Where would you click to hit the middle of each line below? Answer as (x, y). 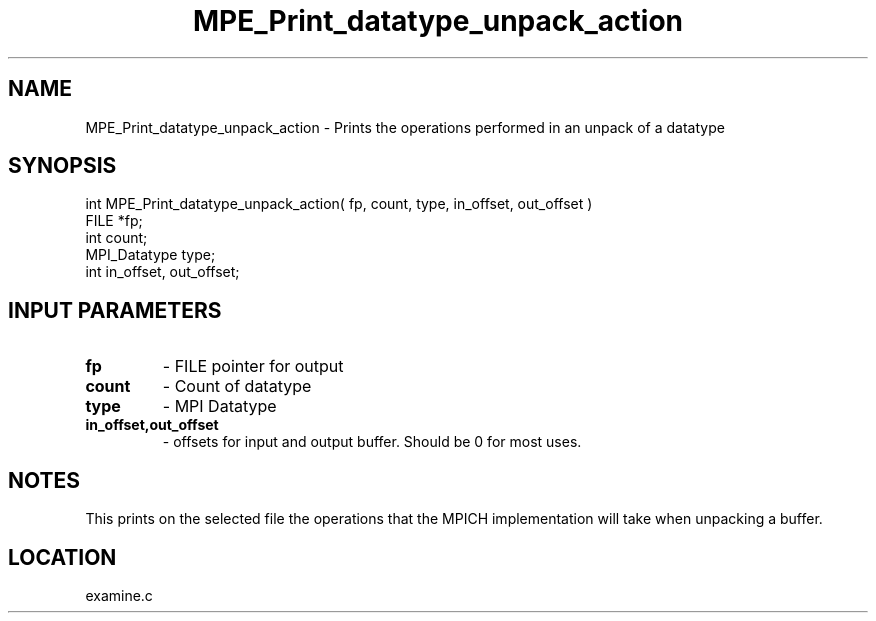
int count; (116, 238)
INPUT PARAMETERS (115, 310)
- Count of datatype (237, 386)
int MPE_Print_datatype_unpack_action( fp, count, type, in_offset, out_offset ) (339, 204)
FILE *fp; (114, 221)
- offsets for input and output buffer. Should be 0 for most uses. (372, 442)
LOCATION (62, 557)
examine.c (119, 595)
